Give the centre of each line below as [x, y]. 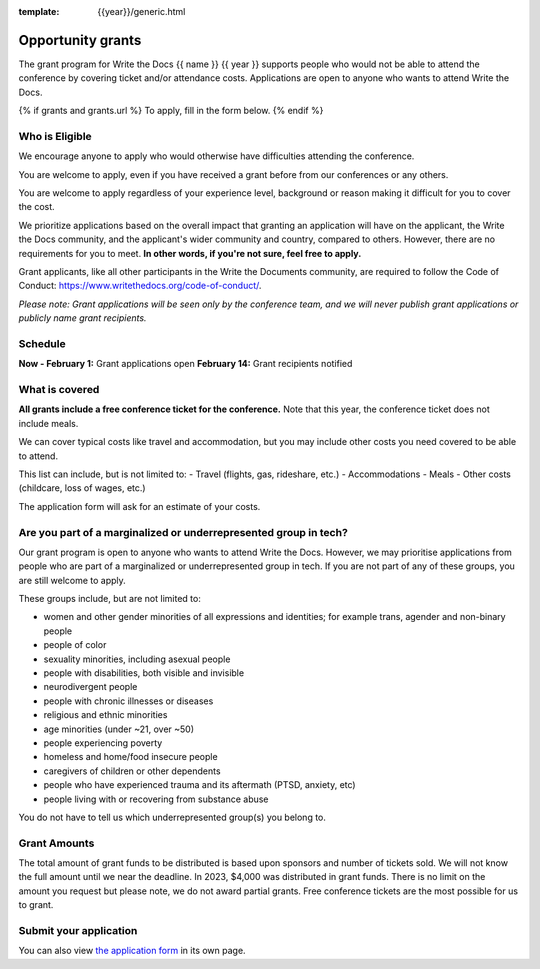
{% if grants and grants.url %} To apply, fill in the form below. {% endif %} [171, 111]
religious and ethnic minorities [105, 715]
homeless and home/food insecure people [131, 757]
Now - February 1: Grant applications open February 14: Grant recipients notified [185, 364]
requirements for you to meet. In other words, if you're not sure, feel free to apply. [190, 253]
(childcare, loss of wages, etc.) [82, 488]
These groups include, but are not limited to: [110, 599]
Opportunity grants [80, 40]
